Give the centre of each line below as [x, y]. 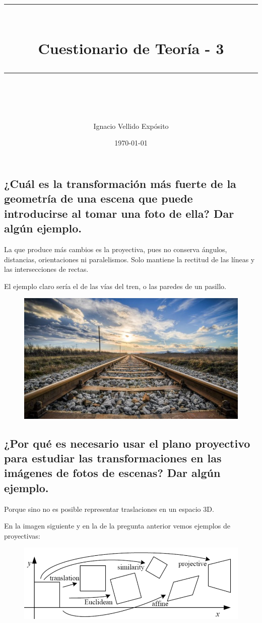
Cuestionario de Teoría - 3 [131, 48]
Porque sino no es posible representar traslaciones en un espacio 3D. [109, 509]
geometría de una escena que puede [99, 198]
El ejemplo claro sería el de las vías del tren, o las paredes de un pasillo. [115, 286]
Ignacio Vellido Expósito [131, 126]
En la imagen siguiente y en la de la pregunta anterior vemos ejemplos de [117, 526]
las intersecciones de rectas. [46, 269]
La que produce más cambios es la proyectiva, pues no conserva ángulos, [116, 249]
